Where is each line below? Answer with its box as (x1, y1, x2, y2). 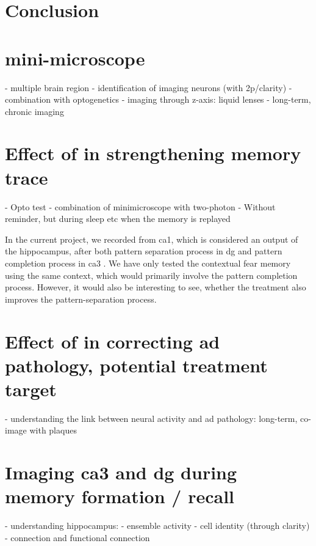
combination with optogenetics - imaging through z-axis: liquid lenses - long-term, (5, 93, 311, 106)
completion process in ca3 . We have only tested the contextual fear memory (5, 256, 291, 269)
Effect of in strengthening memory (5, 141, 301, 166)
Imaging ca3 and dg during (5, 460, 237, 485)
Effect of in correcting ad (5, 328, 220, 353)
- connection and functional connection (5, 531, 150, 544)
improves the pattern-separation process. (5, 292, 157, 305)
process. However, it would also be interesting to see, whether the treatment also (5, 281, 306, 293)
